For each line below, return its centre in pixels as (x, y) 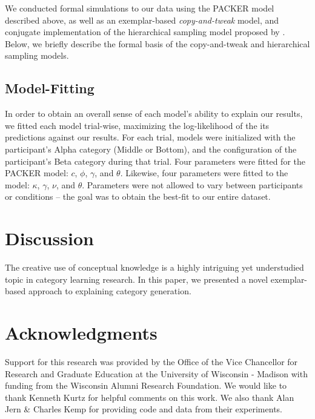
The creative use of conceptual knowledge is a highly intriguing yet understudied (154, 267)
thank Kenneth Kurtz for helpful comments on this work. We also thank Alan (150, 397)
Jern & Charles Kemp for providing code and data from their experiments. (144, 409)
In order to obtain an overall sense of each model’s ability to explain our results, (154, 114)
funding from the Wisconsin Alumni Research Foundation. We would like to (146, 385)
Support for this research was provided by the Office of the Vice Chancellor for (151, 361)
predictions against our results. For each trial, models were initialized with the (150, 137)
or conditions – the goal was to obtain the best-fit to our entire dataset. (138, 196)
